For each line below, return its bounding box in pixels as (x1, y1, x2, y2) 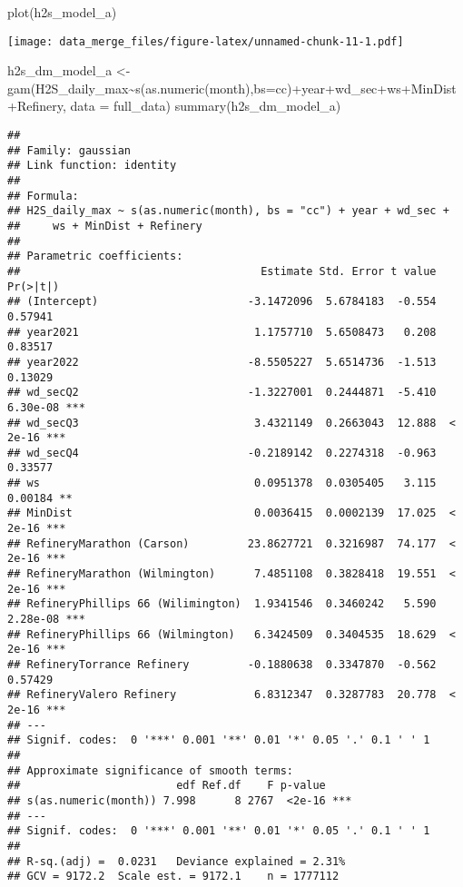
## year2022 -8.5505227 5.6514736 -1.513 (7, 355, 437, 369)
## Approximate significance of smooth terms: (7, 764, 293, 777)
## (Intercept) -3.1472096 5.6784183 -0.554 (7, 295, 437, 309)
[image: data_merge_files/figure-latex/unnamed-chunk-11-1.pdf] (7, 34, 404, 48)
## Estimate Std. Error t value (7, 264, 437, 278)
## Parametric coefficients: (7, 250, 183, 263)
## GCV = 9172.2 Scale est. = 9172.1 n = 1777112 (7, 870, 340, 883)
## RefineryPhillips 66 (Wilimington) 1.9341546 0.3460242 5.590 (7, 597, 437, 611)
